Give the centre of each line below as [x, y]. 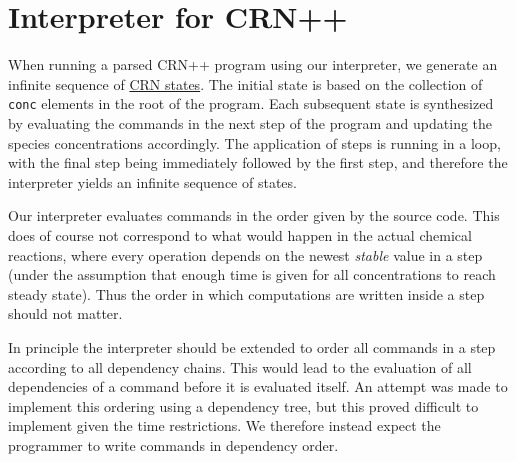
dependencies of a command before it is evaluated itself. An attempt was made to [258, 386]
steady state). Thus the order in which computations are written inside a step [246, 293]
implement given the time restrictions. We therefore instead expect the [224, 425]
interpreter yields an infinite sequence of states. [152, 181]
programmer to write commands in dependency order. [173, 444]
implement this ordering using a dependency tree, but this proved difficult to [243, 405]
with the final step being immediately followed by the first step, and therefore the [258, 162]
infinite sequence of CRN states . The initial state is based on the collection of [245, 83]
